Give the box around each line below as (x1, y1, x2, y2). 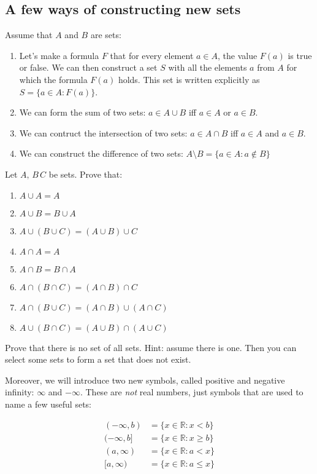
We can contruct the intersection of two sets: (19, 126, 188, 139)
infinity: (5, 385, 34, 398)
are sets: (90, 28, 121, 41)
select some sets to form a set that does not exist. (5, 353, 191, 366)
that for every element (110, 49, 194, 61)
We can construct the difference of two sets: (19, 147, 183, 160)
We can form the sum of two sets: (19, 106, 146, 119)
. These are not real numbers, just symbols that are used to (80, 385, 304, 398)
